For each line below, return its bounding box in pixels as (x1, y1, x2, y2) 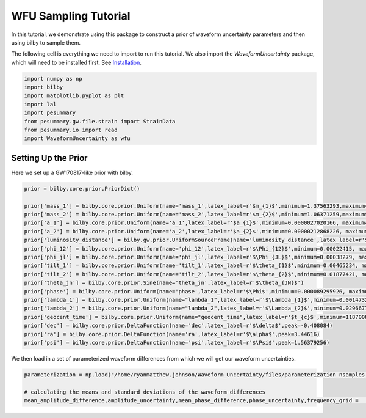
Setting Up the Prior (11, 153, 88, 163)
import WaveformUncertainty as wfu (24, 135, 131, 142)
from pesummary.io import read (24, 127, 118, 134)
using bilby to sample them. (11, 38, 81, 46)
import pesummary (24, 109, 76, 116)
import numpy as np (24, 75, 82, 82)
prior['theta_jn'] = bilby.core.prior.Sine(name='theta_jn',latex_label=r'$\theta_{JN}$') (24, 279, 304, 287)
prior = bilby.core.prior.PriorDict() (24, 185, 140, 192)
